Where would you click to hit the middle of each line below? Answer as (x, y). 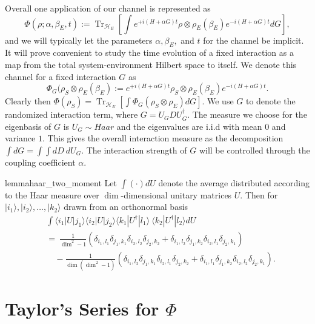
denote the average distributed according (234, 182)
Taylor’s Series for (82, 309)
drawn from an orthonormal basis (126, 207)
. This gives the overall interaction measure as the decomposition (163, 138)
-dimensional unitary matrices (176, 194)
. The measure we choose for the (247, 114)
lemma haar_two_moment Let (61, 182)
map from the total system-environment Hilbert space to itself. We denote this (151, 64)
